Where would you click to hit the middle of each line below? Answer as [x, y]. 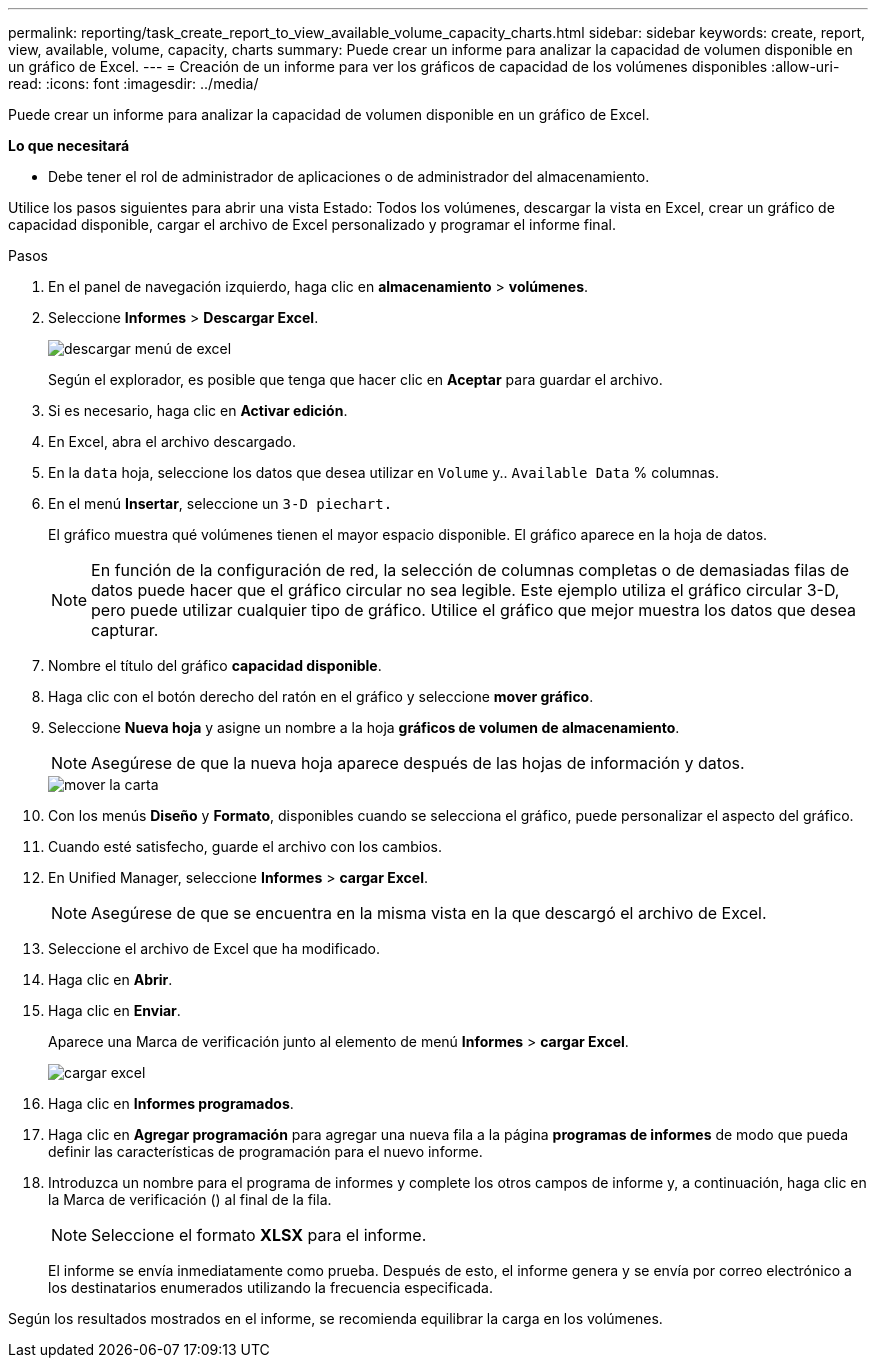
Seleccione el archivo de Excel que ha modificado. [214, 948]
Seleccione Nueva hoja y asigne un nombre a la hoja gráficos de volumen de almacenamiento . [364, 727]
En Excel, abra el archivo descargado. [172, 441]
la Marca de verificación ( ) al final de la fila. [190, 1199]
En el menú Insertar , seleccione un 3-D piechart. [220, 503]
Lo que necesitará [69, 145]
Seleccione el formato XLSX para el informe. [259, 1235]
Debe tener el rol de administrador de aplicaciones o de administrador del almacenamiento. [349, 176]
